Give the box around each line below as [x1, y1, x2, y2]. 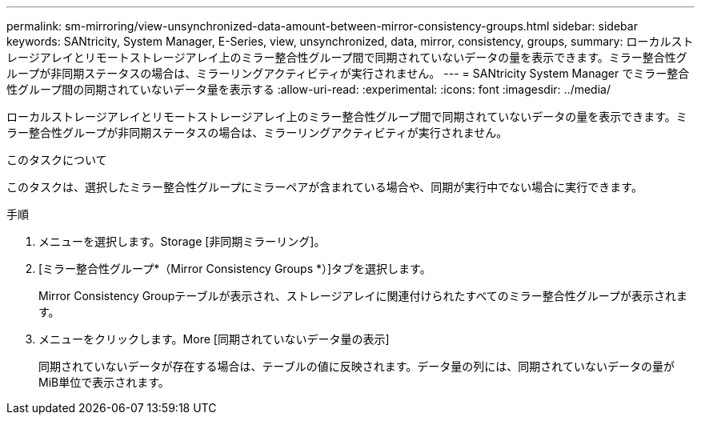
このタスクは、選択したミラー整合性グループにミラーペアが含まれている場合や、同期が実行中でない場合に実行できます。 [6, 180, 643, 194]
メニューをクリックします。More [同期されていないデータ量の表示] [38, 332, 390, 346]
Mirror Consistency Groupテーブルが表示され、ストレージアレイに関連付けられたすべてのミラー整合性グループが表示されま [38, 289, 688, 303]
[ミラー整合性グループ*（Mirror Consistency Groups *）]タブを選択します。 [38, 262, 431, 275]
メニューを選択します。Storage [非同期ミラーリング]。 [38, 235, 326, 248]
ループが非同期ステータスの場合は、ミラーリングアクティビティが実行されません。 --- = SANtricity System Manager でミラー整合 [6, 66, 690, 80]
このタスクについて [6, 153, 107, 166]
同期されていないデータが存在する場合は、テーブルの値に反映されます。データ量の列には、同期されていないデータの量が [38, 359, 675, 373]
